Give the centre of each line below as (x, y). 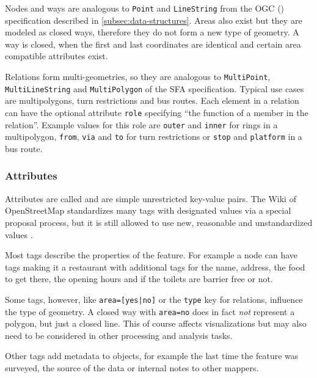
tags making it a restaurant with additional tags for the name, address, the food (155, 267)
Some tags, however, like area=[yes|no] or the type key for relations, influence (154, 299)
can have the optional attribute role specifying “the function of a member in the (157, 112)
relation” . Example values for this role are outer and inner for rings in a (141, 124)
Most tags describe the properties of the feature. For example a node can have (151, 255)
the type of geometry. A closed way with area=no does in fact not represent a (150, 311)
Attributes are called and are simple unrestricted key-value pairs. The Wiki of (151, 198)
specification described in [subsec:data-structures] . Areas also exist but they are (154, 20)
